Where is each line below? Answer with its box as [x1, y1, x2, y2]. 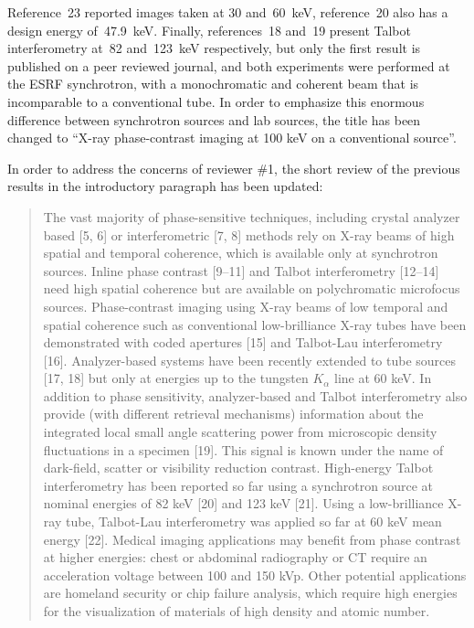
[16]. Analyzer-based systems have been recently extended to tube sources [43, 350, 457, 369]
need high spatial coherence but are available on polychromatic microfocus [43, 279, 460, 298]
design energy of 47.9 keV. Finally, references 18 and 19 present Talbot [7, 20, 411, 39]
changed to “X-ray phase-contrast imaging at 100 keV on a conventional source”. [7, 128, 457, 147]
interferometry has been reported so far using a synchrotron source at [43, 475, 433, 495]
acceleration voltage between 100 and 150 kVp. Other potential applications [43, 565, 467, 584]
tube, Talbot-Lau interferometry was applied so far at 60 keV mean [65, 512, 442, 531]
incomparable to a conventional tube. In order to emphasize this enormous [7, 91, 425, 111]
